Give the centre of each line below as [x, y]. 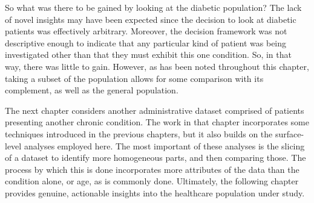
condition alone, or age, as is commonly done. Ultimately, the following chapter [152, 181]
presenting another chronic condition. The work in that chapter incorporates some [157, 122]
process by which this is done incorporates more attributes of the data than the [152, 169]
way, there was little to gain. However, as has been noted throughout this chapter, [157, 66]
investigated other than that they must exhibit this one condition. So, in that [148, 55]
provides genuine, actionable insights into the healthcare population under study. [155, 192]
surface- [289, 133]
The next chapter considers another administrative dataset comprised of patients [155, 110]
